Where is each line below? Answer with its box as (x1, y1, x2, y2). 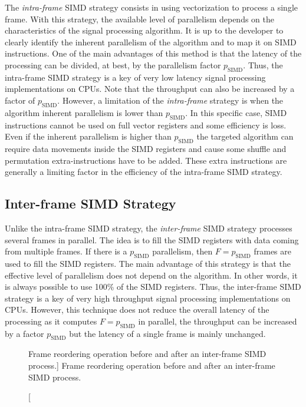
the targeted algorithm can (196, 130, 294, 143)
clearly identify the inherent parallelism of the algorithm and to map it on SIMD (5, 35, 297, 48)
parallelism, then (152, 245, 213, 257)
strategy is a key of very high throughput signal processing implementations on (5, 292, 291, 304)
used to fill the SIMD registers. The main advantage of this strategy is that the (5, 257, 291, 269)
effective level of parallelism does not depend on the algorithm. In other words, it (5, 269, 298, 281)
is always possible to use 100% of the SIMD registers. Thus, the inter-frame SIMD (5, 280, 301, 293)
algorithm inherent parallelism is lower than (5, 106, 163, 118)
